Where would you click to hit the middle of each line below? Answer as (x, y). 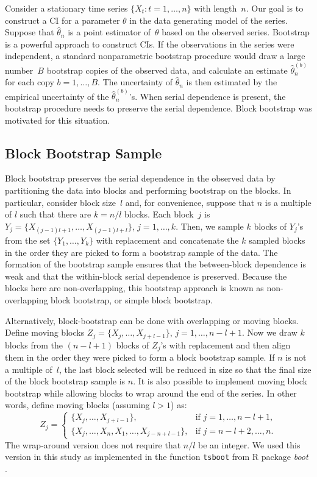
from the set (28, 240)
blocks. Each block (159, 214)
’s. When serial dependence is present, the (207, 96)
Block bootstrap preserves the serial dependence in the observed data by (140, 178)
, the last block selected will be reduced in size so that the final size (185, 369)
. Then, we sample (210, 226)
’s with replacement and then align (226, 344)
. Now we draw (269, 332)
